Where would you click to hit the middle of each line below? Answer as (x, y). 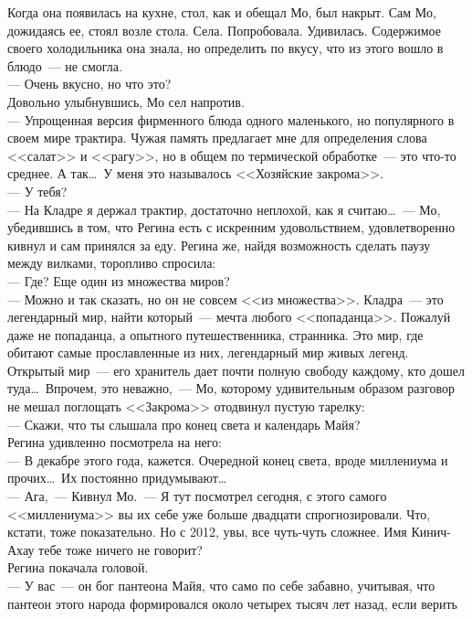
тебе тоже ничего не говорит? (121, 549)
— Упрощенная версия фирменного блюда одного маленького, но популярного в (231, 119)
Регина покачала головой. (78, 567)
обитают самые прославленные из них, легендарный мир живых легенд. (208, 352)
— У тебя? (37, 191)
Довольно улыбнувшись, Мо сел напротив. (126, 101)
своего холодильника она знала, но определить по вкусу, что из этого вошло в (226, 48)
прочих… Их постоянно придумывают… (117, 478)
